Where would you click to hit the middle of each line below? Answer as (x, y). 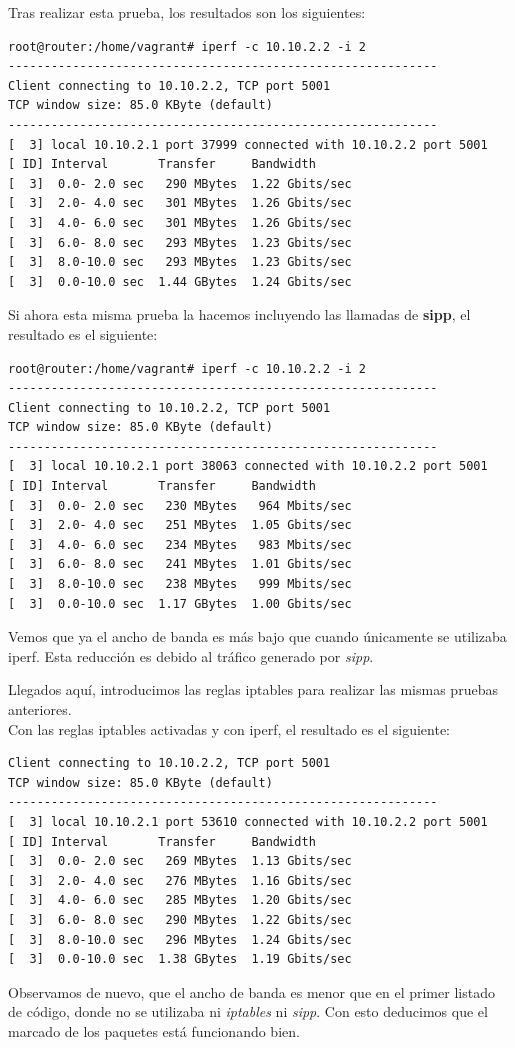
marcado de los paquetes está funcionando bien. (154, 1030)
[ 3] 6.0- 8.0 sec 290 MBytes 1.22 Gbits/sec (180, 919)
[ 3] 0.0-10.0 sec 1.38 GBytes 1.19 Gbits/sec (180, 959)
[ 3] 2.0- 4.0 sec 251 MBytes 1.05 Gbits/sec (180, 525)
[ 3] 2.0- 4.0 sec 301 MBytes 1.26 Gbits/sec (180, 203)
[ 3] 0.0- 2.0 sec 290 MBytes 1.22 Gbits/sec (180, 183)
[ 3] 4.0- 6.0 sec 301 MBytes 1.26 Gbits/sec (180, 222)
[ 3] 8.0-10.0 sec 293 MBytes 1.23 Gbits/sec (180, 262)
